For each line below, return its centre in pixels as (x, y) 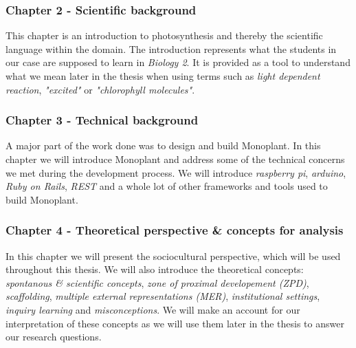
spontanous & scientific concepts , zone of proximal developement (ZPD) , (157, 282)
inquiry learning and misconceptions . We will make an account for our (153, 309)
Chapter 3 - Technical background (102, 120)
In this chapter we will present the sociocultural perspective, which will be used (173, 255)
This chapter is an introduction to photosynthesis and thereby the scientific (164, 35)
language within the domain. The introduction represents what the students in (171, 48)
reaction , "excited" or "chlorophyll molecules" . (100, 89)
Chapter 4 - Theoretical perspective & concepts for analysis (175, 230)
